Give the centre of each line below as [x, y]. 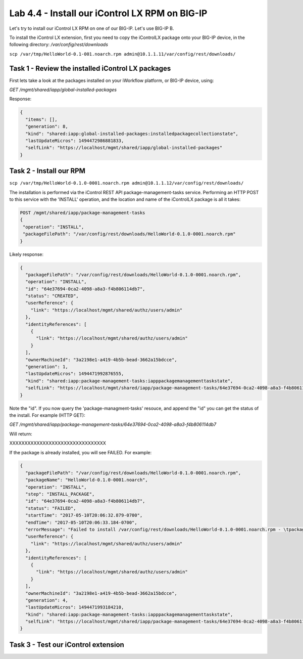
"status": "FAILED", [51, 508]
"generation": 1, [47, 367]
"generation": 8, [47, 127]
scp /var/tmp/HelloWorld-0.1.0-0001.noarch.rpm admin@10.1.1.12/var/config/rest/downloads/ [127, 183]
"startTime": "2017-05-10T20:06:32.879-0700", [84, 515]
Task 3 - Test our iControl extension [67, 645]
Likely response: [27, 254]
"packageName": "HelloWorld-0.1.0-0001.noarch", [87, 480]
